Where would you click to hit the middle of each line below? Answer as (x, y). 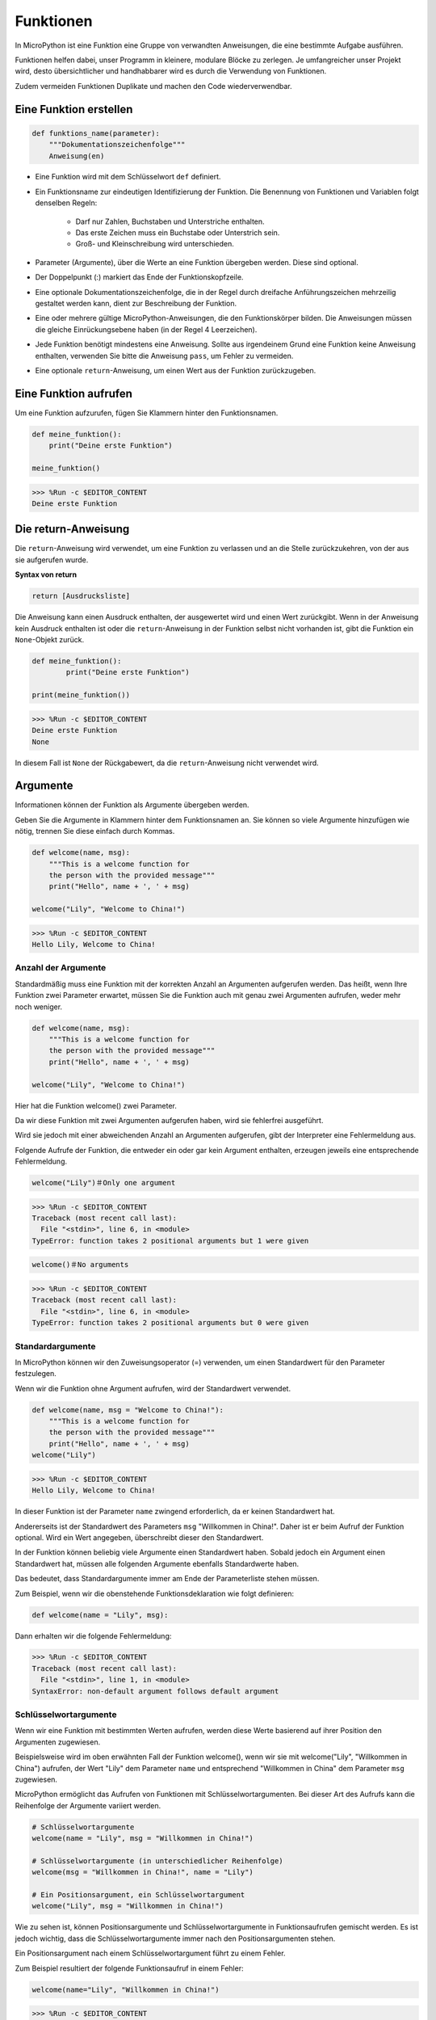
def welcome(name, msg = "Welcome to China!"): (128, 1410)
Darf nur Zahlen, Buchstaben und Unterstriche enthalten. (170, 221)
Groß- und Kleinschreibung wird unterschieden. (155, 244)
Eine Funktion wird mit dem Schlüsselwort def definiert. (128, 177)
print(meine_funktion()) (81, 695)
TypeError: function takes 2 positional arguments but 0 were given (170, 1323)
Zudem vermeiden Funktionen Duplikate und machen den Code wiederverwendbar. (153, 86)
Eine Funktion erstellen (74, 109)
